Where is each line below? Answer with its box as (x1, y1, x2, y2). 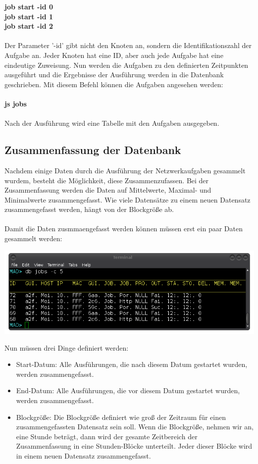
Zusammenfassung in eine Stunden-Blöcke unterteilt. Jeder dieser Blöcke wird (16, 441, 253, 451)
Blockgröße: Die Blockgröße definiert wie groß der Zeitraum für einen (16, 412, 226, 422)
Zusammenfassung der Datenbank (4, 142, 181, 157)
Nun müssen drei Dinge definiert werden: (4, 342, 129, 353)
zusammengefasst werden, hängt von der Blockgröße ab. (4, 204, 174, 214)
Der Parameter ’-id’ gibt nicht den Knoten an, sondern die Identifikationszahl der (4, 40, 252, 51)
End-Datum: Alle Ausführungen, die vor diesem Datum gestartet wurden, (16, 385, 240, 396)
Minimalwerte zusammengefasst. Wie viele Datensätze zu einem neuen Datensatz (4, 194, 251, 205)
